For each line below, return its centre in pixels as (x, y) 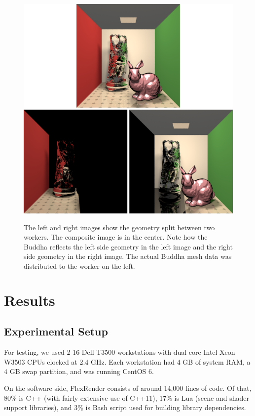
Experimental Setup (56, 331)
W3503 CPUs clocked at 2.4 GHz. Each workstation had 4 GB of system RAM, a (127, 361)
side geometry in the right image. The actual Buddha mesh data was (128, 256)
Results (30, 300)
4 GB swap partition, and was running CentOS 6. (79, 371)
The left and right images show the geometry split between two (119, 227)
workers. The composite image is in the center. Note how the (116, 237)
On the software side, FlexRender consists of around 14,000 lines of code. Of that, (128, 388)
